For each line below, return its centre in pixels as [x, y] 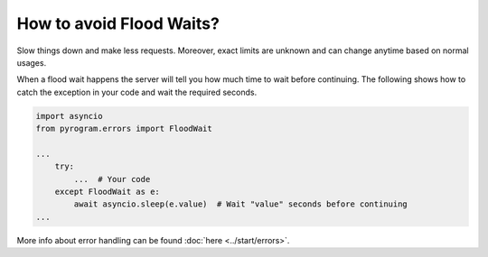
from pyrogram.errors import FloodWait [124, 129]
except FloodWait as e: [107, 192]
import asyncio [69, 116]
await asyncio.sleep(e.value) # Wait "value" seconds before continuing [241, 204]
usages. [32, 62]
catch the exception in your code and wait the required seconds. [137, 92]
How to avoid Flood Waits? [118, 23]
